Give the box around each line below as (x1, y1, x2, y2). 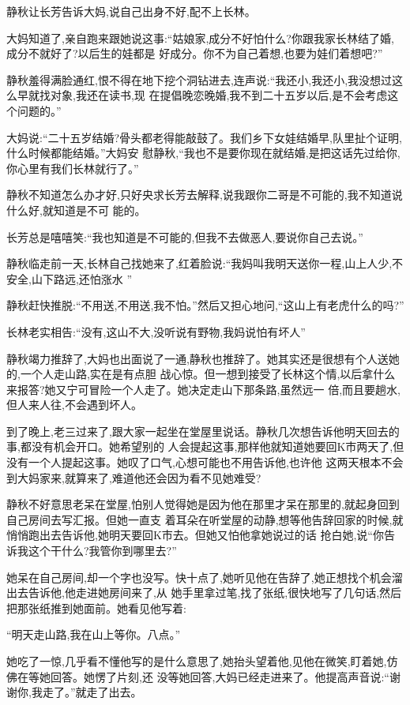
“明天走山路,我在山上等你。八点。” (6, 626, 181, 643)
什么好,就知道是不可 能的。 (6, 201, 146, 218)
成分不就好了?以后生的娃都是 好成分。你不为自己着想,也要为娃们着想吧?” (6, 45, 383, 62)
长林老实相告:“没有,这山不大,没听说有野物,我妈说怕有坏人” (6, 323, 306, 339)
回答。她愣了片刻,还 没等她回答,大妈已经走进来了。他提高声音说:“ (50, 668, 389, 684)
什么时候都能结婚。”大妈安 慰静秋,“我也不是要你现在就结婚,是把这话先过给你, (6, 144, 401, 161)
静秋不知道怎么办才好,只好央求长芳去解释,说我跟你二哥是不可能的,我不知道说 (6, 186, 403, 203)
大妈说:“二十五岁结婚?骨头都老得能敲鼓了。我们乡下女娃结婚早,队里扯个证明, (6, 129, 402, 145)
